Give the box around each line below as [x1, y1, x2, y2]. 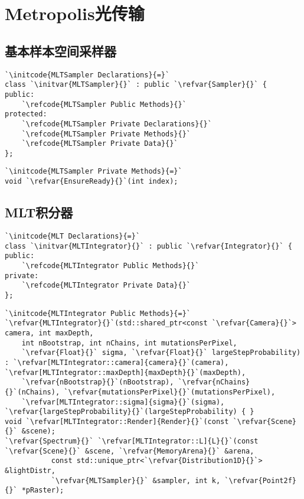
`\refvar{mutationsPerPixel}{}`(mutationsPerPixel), [64, 387, 276, 396]
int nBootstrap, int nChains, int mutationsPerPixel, [21, 338, 237, 347]
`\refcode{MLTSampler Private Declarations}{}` [21, 119, 212, 128]
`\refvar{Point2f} [224, 476, 296, 485]
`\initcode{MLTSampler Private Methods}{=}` [5, 167, 182, 176]
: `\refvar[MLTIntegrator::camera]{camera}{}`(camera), [5, 358, 229, 367]
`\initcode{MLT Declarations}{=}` [5, 232, 140, 240]
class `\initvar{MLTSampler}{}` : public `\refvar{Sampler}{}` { [5, 80, 267, 89]
